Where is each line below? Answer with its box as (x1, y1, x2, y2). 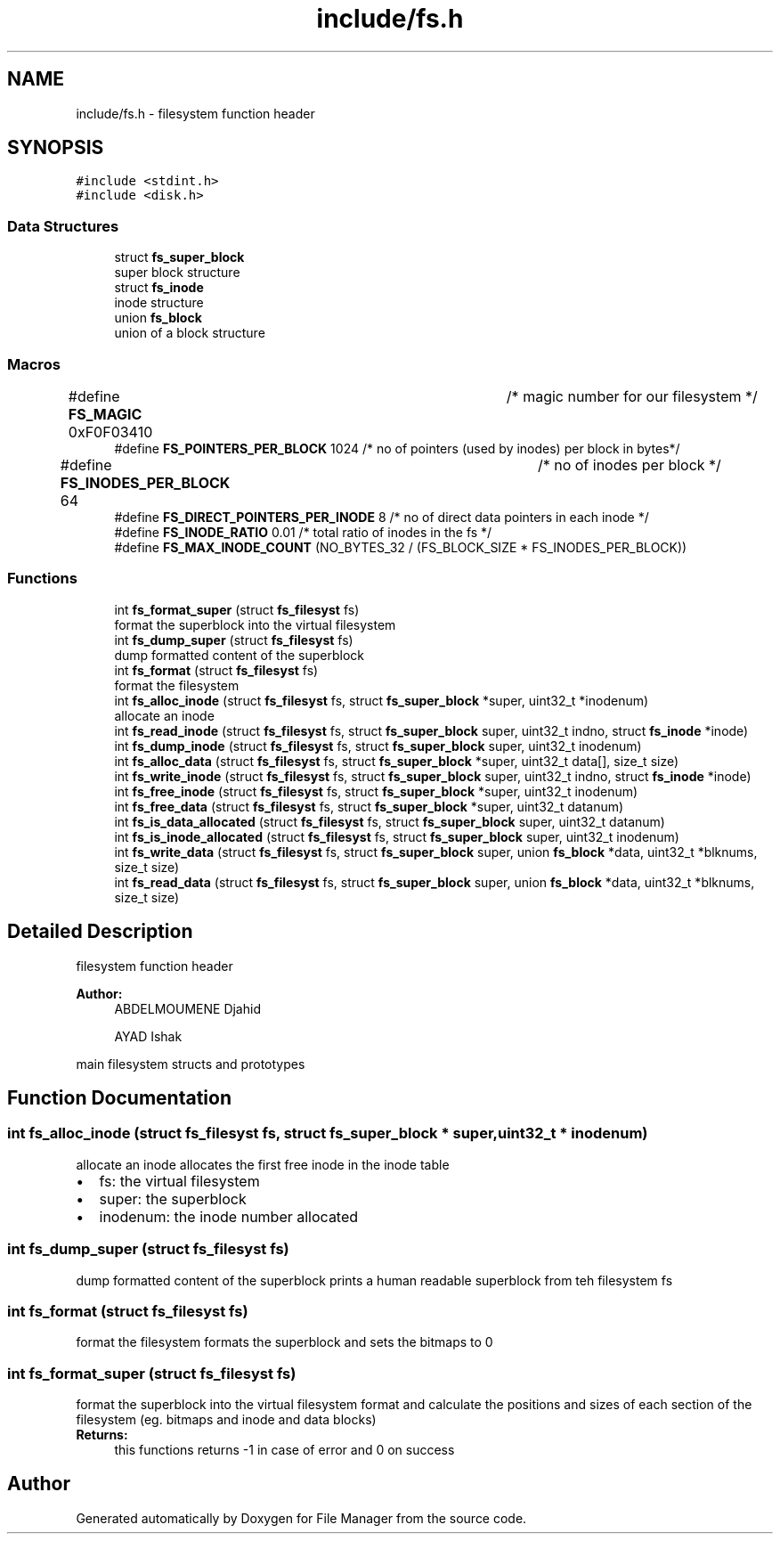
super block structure (114, 265, 240, 281)
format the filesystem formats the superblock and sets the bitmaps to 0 (76, 1334, 493, 1350)
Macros (7, 355, 61, 373)
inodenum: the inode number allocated (99, 1207, 359, 1226)
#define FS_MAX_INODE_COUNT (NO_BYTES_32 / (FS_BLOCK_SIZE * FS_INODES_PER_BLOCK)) (114, 539, 687, 555)
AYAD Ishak (114, 1028, 183, 1044)
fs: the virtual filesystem (99, 1171, 260, 1190)
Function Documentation (7, 1086, 232, 1109)
